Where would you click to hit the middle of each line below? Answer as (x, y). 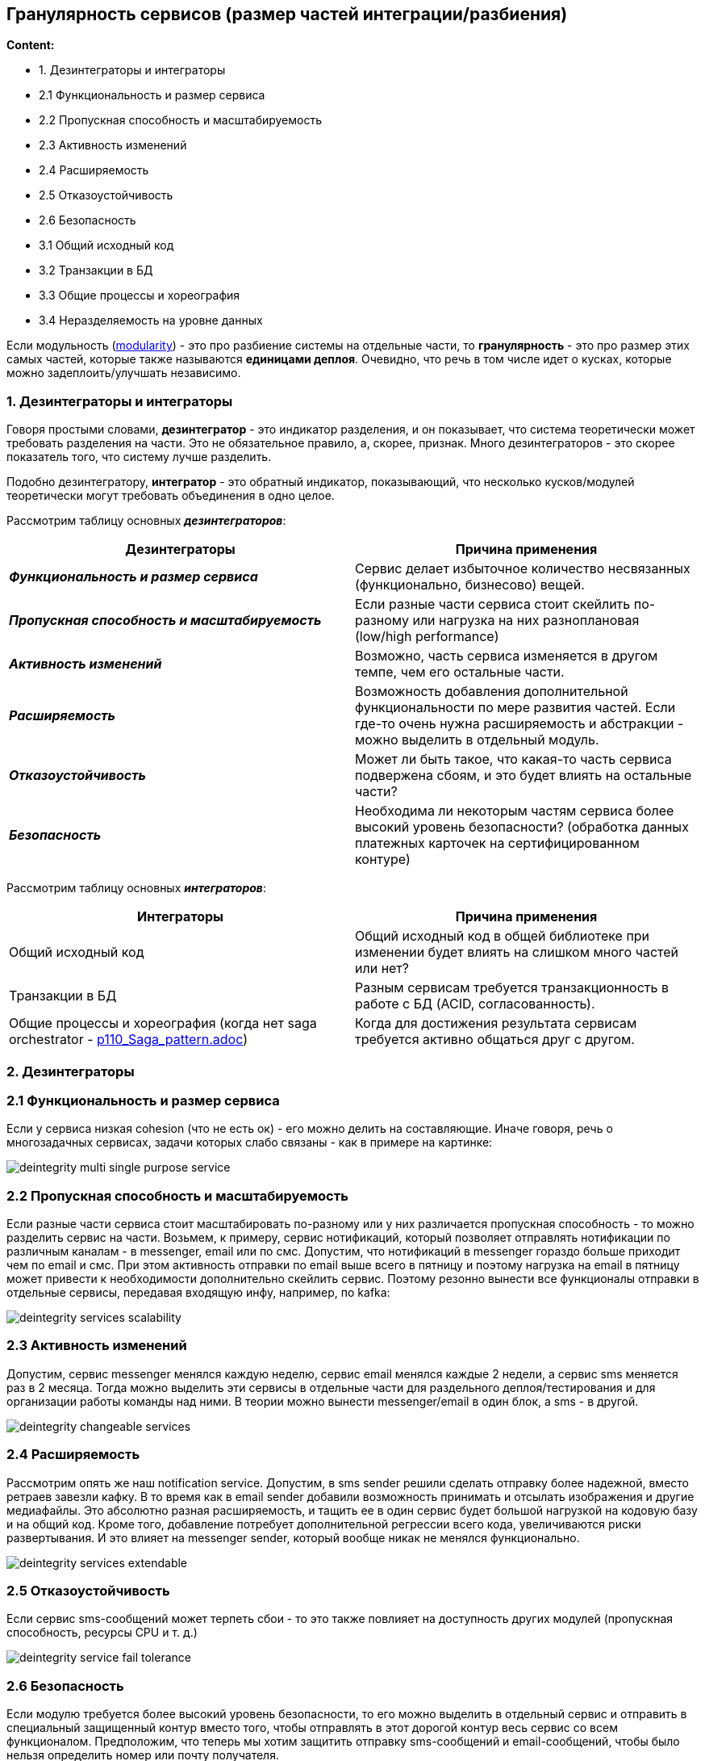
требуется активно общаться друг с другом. (495, 1040)
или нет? (382, 969)
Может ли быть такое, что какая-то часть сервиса (513, 759)
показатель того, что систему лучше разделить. (139, 457)
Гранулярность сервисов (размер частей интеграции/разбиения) (287, 14)
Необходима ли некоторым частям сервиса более (515, 811)
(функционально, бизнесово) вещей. (470, 585)
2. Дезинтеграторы (71, 1071)
